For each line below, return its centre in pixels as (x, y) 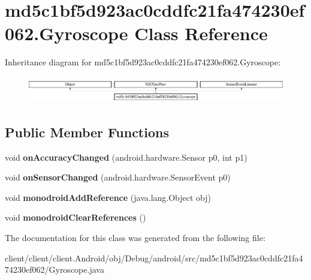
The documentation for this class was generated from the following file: (135, 238)
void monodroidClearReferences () (76, 217)
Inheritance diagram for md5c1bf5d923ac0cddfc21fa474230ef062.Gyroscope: (143, 62)
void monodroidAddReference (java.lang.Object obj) (108, 197)
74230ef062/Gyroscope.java (55, 270)
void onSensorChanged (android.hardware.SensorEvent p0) (118, 177)
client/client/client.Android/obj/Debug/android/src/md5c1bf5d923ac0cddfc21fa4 (154, 258)
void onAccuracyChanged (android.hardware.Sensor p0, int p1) (126, 157)
